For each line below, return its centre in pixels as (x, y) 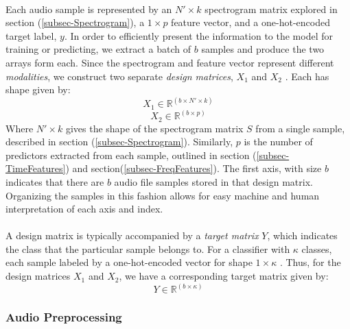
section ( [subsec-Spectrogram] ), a (75, 22)
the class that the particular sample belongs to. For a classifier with (148, 248)
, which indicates (302, 235)
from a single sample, (300, 128)
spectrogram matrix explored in (271, 9)
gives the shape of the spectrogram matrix (154, 128)
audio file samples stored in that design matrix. (213, 181)
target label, (31, 35)
